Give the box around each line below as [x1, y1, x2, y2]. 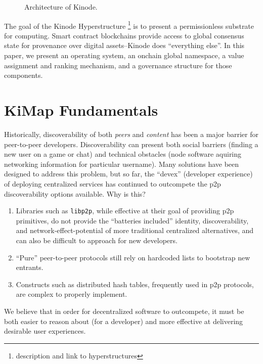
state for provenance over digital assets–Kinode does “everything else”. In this [4, 40, 245, 51]
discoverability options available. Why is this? [4, 188, 146, 199]
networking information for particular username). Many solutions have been [4, 158, 239, 169]
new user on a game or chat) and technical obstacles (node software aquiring [4, 149, 242, 159]
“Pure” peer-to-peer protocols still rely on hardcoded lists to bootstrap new [16, 252, 250, 262]
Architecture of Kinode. [24, 2, 98, 12]
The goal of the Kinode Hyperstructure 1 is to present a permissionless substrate [4, 19, 254, 31]
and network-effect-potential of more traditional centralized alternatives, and [16, 225, 254, 236]
